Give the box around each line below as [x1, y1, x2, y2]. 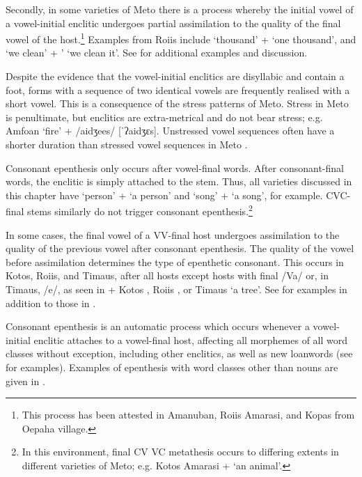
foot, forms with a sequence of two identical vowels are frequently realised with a [6, 82, 350, 97]
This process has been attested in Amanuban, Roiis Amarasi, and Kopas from [22, 407, 355, 422]
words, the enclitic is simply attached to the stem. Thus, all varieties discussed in [6, 174, 352, 189]
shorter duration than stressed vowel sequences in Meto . [6, 137, 248, 151]
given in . [6, 373, 45, 388]
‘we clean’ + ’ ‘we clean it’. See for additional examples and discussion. [6, 45, 308, 60]
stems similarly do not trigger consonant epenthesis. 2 [27, 202, 253, 219]
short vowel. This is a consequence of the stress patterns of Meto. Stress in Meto [6, 96, 349, 111]
